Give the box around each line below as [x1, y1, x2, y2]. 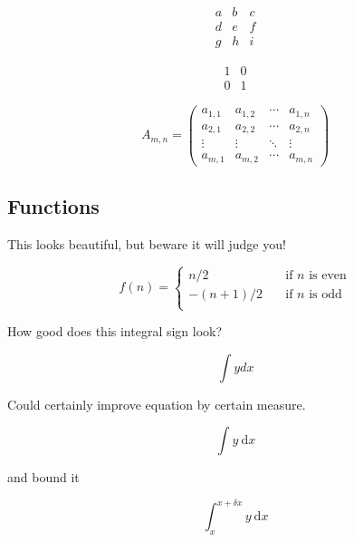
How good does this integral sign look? [7, 322, 223, 341]
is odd [309, 287, 342, 301]
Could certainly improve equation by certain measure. [7, 394, 306, 413]
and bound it [7, 468, 80, 487]
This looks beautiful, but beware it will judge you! [7, 234, 286, 253]
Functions [7, 192, 100, 220]
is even [309, 268, 347, 282]
